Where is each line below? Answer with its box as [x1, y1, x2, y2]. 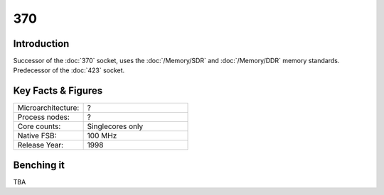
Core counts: [17, 121, 61, 131]
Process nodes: [17, 112, 70, 122]
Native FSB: [17, 131, 57, 141]
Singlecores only [87, 121, 144, 131]
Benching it [13, 159, 65, 171]
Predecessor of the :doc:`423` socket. [13, 66, 125, 74]
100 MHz [87, 131, 117, 141]
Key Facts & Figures [13, 85, 103, 97]
